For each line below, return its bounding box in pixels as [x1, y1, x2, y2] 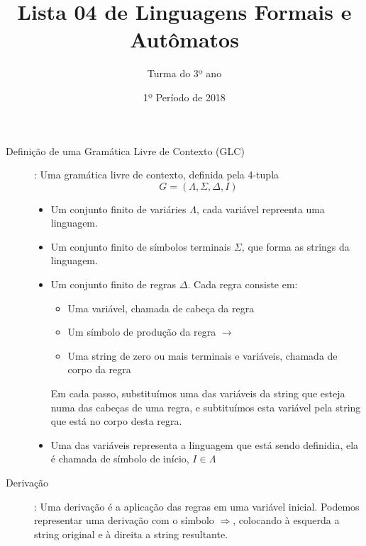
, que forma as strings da [241, 239, 350, 254]
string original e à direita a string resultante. [34, 526, 228, 541]
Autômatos [130, 25, 239, 54]
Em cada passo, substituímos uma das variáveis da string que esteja [50, 386, 345, 401]
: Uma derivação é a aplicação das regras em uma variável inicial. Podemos [34, 499, 360, 513]
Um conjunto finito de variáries [50, 201, 187, 216]
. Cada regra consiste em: [187, 277, 298, 292]
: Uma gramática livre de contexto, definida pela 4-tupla [34, 167, 279, 182]
